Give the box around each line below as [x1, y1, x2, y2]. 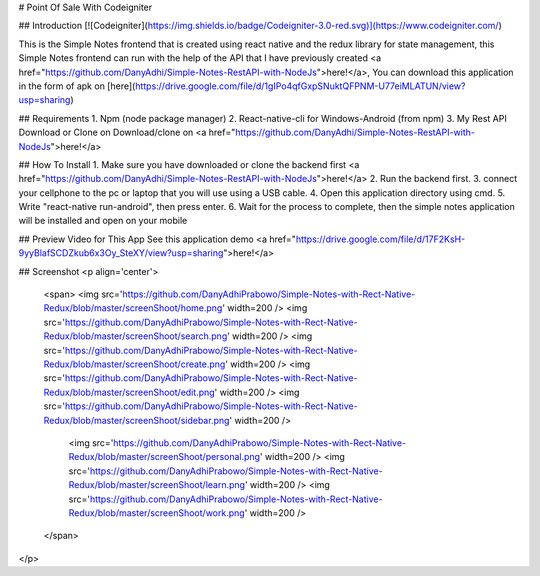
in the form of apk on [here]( [18, 80, 136, 92]
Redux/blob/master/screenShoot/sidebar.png [43, 414, 230, 426]
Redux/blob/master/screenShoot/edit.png [43, 386, 215, 398]
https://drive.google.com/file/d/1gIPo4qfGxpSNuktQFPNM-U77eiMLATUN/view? [135, 80, 466, 92]
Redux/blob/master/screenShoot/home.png [43, 302, 223, 314]
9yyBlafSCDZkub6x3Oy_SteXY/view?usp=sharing [18, 247, 224, 259]
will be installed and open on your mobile [18, 215, 188, 227]
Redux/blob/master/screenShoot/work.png [68, 506, 245, 519]
